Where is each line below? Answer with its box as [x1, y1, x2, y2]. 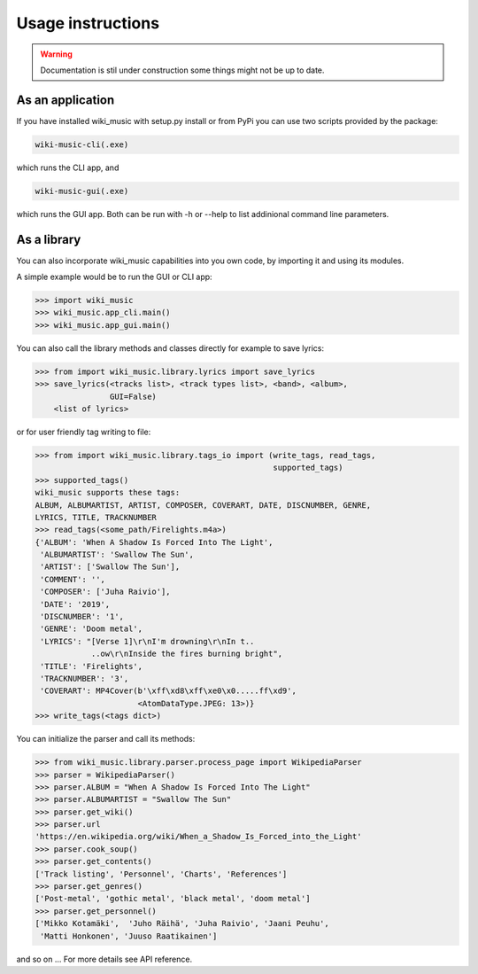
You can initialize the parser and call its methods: [16, 734, 196, 744]
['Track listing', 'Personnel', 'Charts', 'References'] [35, 869, 288, 879]
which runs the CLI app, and [16, 162, 119, 173]
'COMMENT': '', [40, 574, 106, 584]
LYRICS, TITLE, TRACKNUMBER [35, 512, 157, 522]
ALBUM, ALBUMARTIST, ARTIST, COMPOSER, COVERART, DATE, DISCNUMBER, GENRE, [35, 500, 372, 510]
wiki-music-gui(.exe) [35, 186, 129, 196]
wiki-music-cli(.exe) [35, 139, 129, 150]
